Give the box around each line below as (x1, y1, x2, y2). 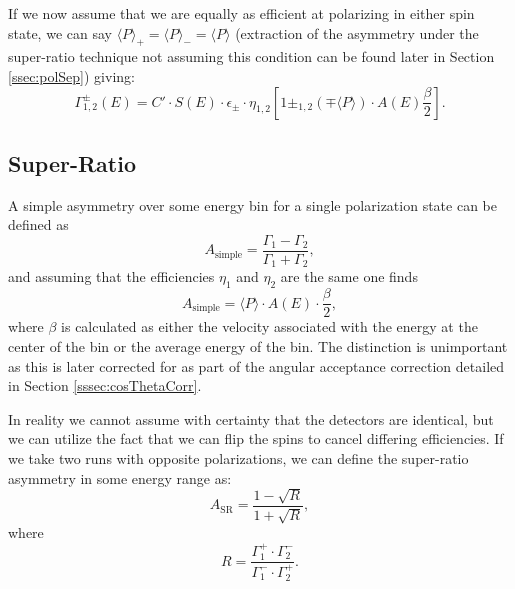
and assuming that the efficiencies (8, 266, 215, 287)
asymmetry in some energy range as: (8, 467, 232, 488)
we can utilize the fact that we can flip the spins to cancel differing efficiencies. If (8, 428, 504, 449)
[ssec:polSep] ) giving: (8, 65, 135, 86)
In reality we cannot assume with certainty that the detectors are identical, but (8, 408, 494, 429)
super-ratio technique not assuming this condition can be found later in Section (8, 46, 495, 67)
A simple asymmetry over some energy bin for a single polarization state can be (8, 194, 497, 215)
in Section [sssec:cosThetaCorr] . (8, 375, 202, 396)
